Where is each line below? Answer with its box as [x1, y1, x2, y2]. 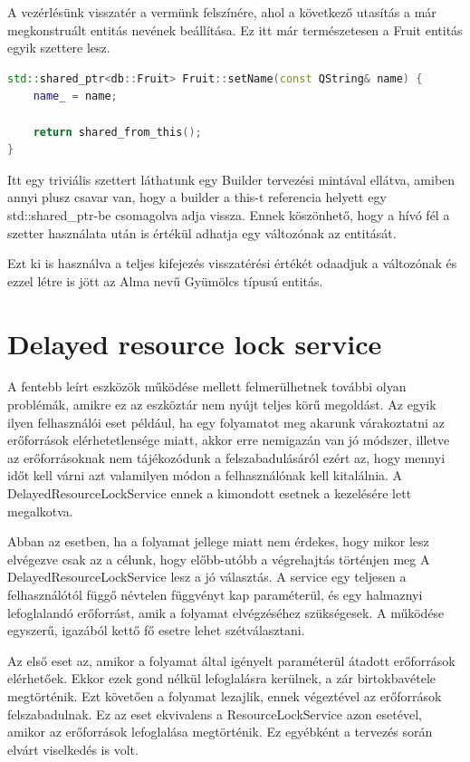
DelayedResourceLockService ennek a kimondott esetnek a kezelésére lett [7, 484, 412, 502]
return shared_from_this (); [33, 125, 202, 139]
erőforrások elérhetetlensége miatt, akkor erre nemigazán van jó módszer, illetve [7, 430, 450, 449]
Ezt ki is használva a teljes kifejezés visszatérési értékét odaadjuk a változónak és [7, 254, 457, 273]
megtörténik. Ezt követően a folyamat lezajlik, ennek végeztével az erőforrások [7, 686, 442, 705]
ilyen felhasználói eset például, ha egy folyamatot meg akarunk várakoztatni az [7, 412, 445, 431]
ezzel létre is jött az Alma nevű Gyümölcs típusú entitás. [7, 271, 323, 290]
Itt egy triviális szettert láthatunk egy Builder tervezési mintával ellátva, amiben [7, 169, 456, 188]
